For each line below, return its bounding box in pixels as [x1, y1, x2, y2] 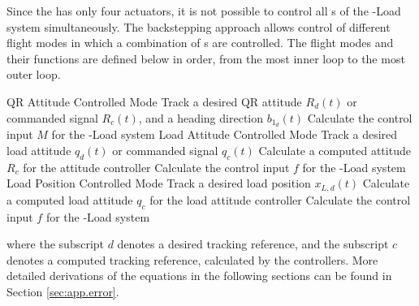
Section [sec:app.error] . [6, 283, 119, 300]
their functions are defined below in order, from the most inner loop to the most [6, 50, 405, 67]
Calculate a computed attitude [258, 142, 411, 159]
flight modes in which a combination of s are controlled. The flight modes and [6, 34, 394, 51]
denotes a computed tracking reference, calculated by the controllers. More [6, 251, 378, 268]
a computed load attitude [6, 191, 133, 208]
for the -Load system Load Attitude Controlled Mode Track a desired [51, 126, 398, 143]
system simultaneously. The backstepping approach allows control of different [6, 18, 391, 35]
